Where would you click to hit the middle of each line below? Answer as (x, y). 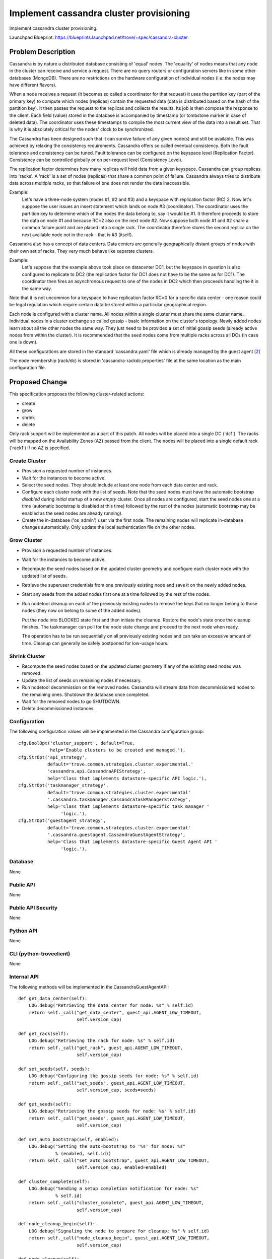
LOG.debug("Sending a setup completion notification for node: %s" (114, 1189)
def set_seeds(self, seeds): (54, 1069)
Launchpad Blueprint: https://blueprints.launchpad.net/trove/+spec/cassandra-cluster (99, 37)
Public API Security (33, 907)
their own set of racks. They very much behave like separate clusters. (82, 251)
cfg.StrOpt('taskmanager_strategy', (63, 785)
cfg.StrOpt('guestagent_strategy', (62, 821)
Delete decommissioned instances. (58, 709)
